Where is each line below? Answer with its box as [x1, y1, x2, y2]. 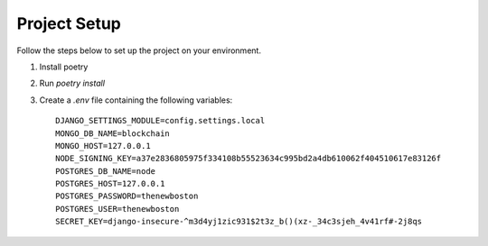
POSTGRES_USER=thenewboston [55, 204, 180, 214]
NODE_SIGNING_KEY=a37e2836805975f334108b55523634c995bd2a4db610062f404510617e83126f [55, 153, 442, 164]
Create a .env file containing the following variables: [39, 95, 233, 105]
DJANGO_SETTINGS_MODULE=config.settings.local [55, 115, 266, 126]
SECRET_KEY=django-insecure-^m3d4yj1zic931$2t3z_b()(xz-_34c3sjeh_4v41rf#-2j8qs [55, 216, 423, 227]
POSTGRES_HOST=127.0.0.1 [55, 178, 165, 189]
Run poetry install [39, 77, 106, 89]
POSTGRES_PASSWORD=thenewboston [55, 191, 199, 202]
